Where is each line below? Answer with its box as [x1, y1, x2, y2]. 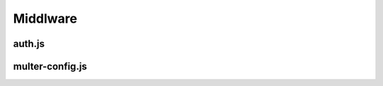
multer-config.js [13, 60, 88, 72]
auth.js [13, 38, 45, 50]
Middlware [13, 11, 77, 26]
